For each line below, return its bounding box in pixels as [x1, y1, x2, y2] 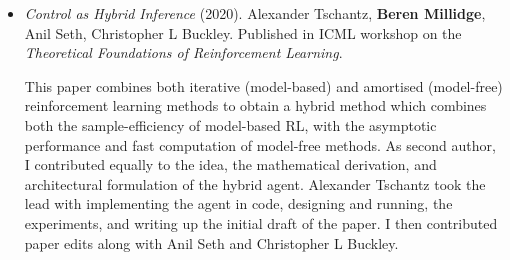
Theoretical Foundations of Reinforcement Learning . [24, 42, 343, 63]
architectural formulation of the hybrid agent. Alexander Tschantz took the [24, 173, 486, 194]
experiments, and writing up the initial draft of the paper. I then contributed [24, 212, 498, 233]
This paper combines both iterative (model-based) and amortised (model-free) [24, 75, 503, 96]
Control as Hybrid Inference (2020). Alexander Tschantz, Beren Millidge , [24, 3, 486, 23]
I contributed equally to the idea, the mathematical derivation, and [24, 154, 437, 175]
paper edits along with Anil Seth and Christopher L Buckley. [24, 232, 399, 253]
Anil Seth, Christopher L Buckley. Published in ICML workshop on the [24, 22, 462, 43]
